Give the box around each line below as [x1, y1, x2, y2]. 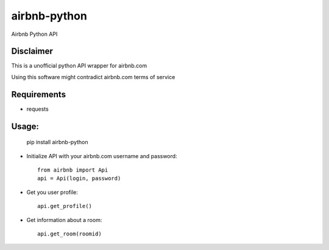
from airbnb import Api [37, 166, 108, 173]
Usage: [11, 121, 40, 131]
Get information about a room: [26, 216, 102, 223]
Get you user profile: [26, 189, 79, 196]
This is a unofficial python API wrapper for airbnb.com [11, 62, 147, 69]
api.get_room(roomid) [37, 230, 102, 237]
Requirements [11, 89, 66, 100]
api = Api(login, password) [37, 175, 121, 182]
